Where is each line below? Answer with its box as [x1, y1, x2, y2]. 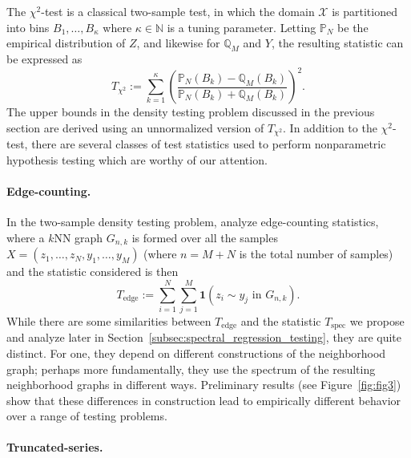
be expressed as [6, 50, 83, 67]
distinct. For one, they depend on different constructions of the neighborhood [6, 344, 386, 361]
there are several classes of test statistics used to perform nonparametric [31, 136, 386, 152]
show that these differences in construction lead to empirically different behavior [6, 391, 401, 408]
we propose [349, 312, 405, 329]
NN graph [54, 229, 103, 245]
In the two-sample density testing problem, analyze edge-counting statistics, [6, 213, 379, 230]
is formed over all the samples [131, 229, 278, 245]
